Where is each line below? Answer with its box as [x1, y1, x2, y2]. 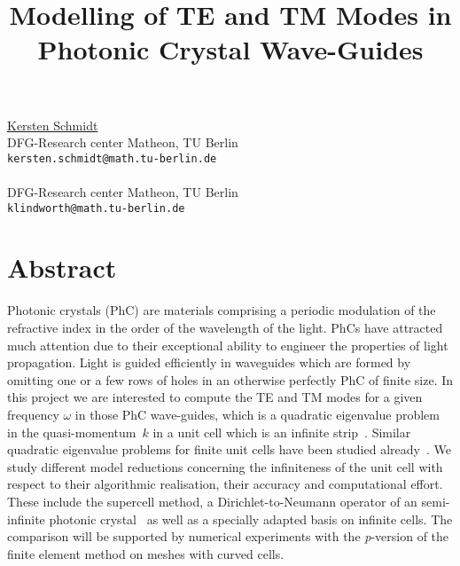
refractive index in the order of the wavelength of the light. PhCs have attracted [7, 318, 443, 336]
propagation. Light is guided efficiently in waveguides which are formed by [7, 353, 411, 372]
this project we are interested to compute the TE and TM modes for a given [7, 388, 423, 406]
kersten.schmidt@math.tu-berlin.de [7, 152, 217, 165]
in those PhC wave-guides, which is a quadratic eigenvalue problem [74, 405, 440, 423]
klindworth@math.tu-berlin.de [7, 201, 185, 215]
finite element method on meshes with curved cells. [7, 544, 285, 562]
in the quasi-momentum [7, 422, 136, 441]
